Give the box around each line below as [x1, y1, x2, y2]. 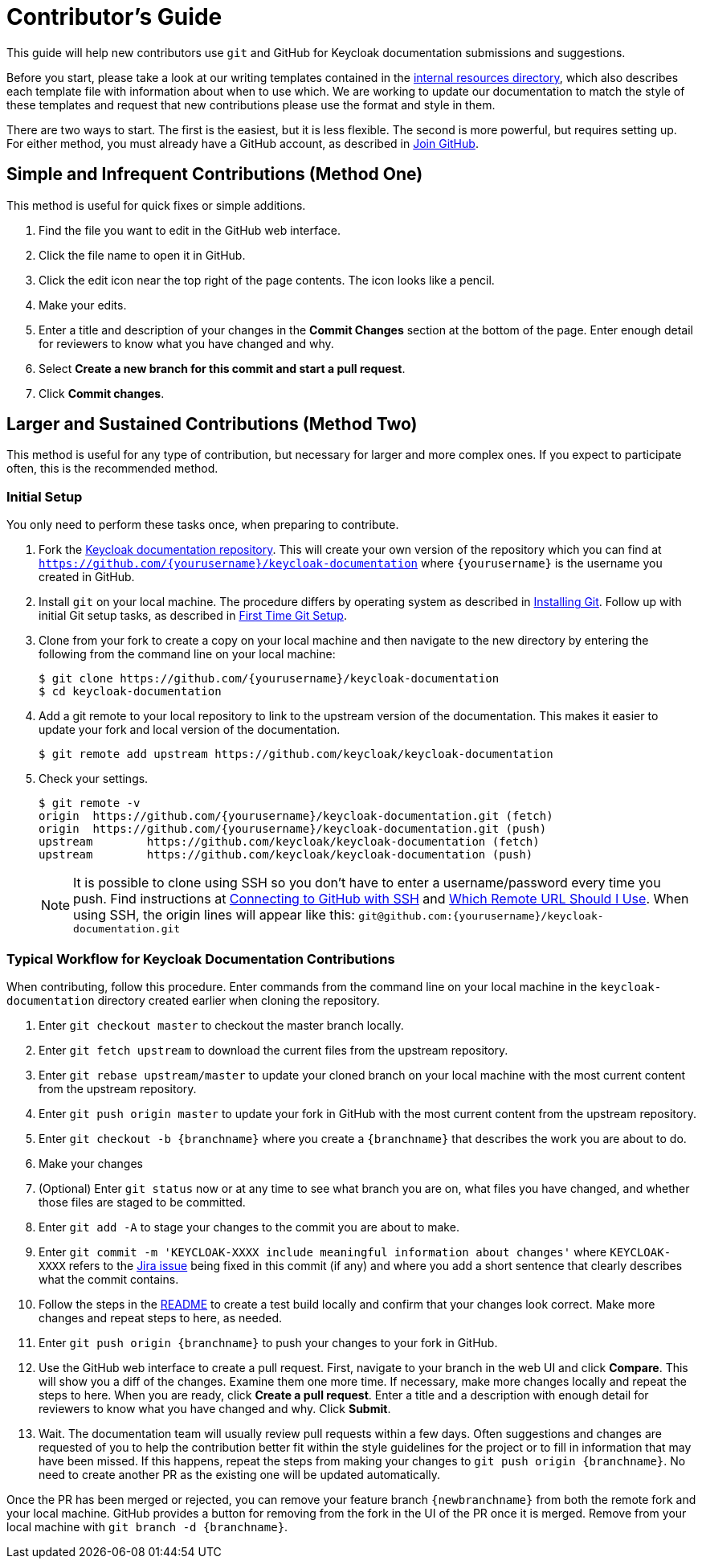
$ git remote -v [39, 797, 141, 810]
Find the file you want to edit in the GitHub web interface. [39, 223, 341, 237]
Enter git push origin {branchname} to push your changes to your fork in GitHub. [39, 1335, 498, 1350]
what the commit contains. [39, 1272, 179, 1286]
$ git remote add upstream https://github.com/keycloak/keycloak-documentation [39, 748, 553, 761]
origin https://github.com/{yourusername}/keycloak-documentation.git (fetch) [39, 809, 553, 823]
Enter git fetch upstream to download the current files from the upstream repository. [39, 1043, 508, 1057]
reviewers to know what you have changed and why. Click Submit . [39, 1401, 391, 1415]
